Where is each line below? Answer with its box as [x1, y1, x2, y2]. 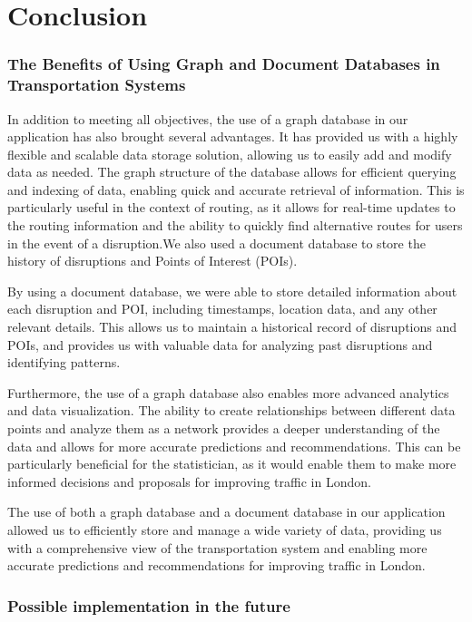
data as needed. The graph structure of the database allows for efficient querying [7, 162, 457, 181]
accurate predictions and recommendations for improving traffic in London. [7, 556, 426, 575]
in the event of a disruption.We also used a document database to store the [7, 233, 426, 252]
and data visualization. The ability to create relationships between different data [7, 401, 456, 420]
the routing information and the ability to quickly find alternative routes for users [7, 216, 463, 235]
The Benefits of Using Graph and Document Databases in [7, 53, 440, 75]
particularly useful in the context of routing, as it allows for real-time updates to [7, 198, 456, 217]
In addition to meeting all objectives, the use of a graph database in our [7, 109, 408, 128]
